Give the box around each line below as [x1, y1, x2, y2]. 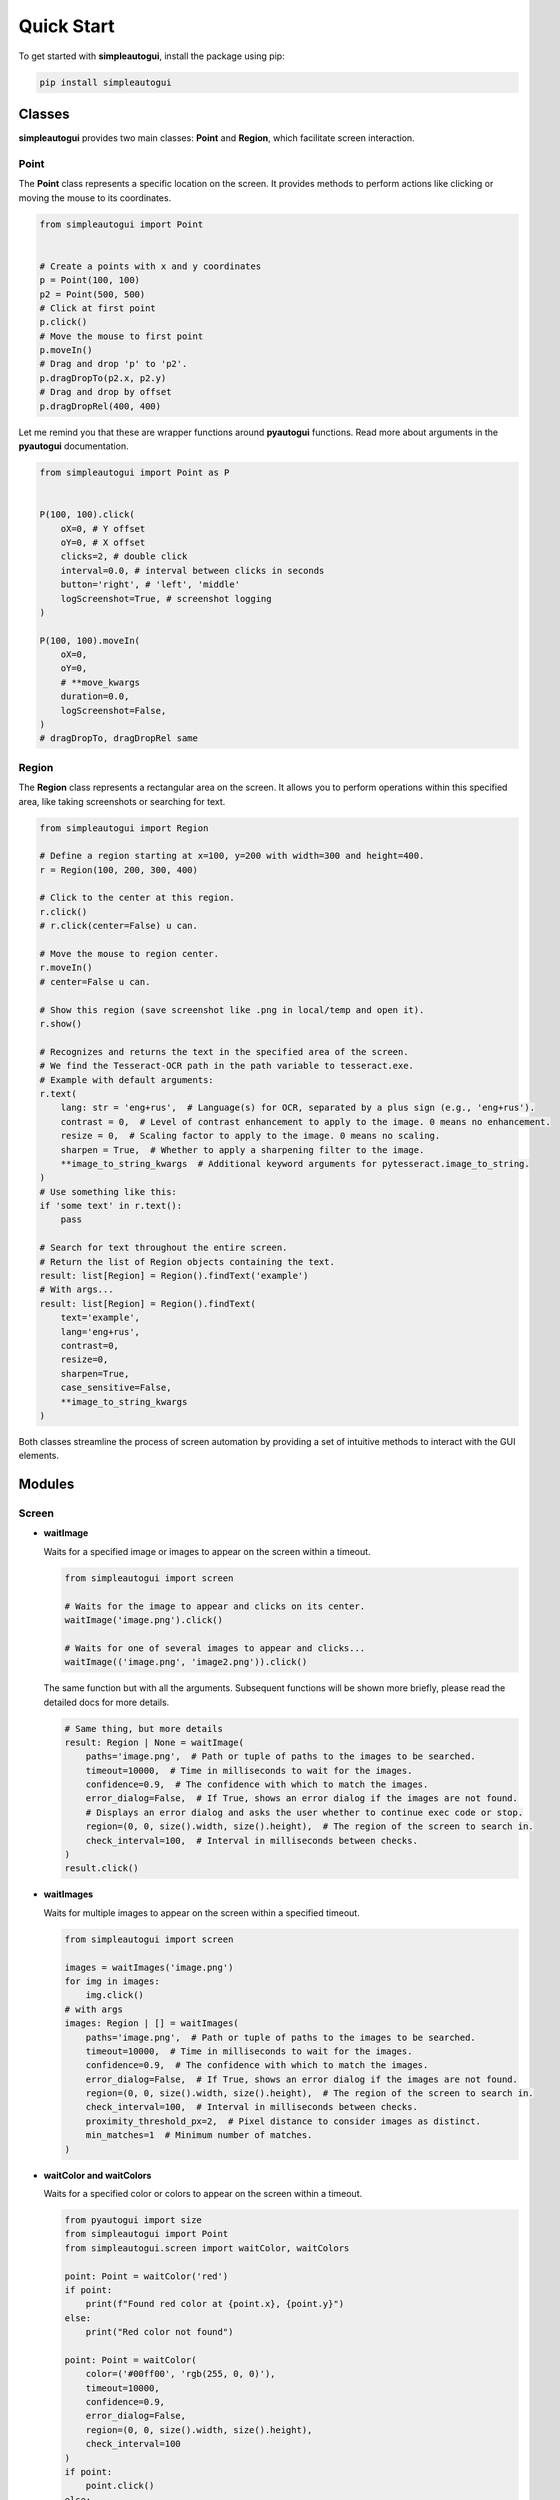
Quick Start [18, 15, 115, 37]
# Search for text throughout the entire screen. [39, 1242, 288, 1254]
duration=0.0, [60, 691, 130, 702]
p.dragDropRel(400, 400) [39, 400, 162, 412]
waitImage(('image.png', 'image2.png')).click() [64, 1656, 308, 1668]
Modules [18, 1476, 75, 1493]
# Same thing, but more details [64, 1723, 224, 1734]
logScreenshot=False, [60, 705, 167, 716]
